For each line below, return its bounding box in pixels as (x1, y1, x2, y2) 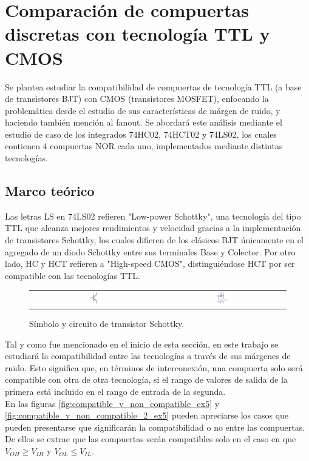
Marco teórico (5, 181, 95, 200)
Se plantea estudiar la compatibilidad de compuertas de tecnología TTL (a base (5, 80, 302, 93)
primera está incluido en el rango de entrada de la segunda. (5, 385, 226, 398)
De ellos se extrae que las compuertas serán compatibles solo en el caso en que (5, 432, 296, 445)
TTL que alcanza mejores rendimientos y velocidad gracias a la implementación (5, 221, 301, 234)
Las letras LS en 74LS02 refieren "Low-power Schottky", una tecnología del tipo (5, 209, 301, 222)
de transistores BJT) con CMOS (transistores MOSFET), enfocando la (5, 92, 269, 105)
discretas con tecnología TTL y (5, 21, 270, 46)
